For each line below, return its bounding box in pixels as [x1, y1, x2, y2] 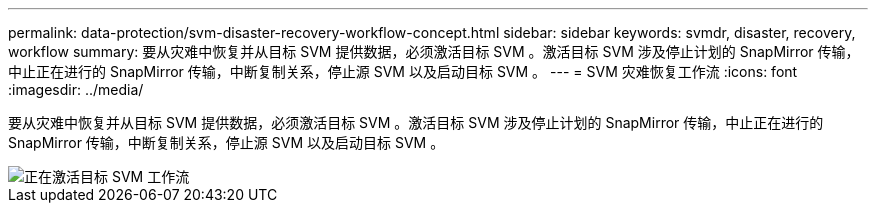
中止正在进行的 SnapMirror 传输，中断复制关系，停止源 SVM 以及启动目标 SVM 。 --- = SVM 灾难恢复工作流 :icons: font [8, 63, 798, 80]
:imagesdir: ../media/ [8, 81, 144, 98]
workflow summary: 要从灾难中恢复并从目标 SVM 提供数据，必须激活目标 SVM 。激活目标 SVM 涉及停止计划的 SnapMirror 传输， [8, 43, 860, 60]
